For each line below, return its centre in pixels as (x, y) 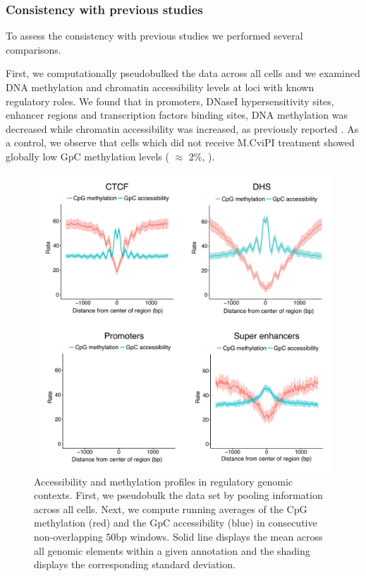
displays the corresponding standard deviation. (135, 564)
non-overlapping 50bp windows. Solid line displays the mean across (178, 537)
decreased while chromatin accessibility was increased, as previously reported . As (182, 128)
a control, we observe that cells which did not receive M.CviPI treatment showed (180, 142)
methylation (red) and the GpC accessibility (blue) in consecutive (176, 523)
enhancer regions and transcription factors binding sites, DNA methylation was (177, 115)
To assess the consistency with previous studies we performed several (154, 36)
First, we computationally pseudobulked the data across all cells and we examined (183, 73)
